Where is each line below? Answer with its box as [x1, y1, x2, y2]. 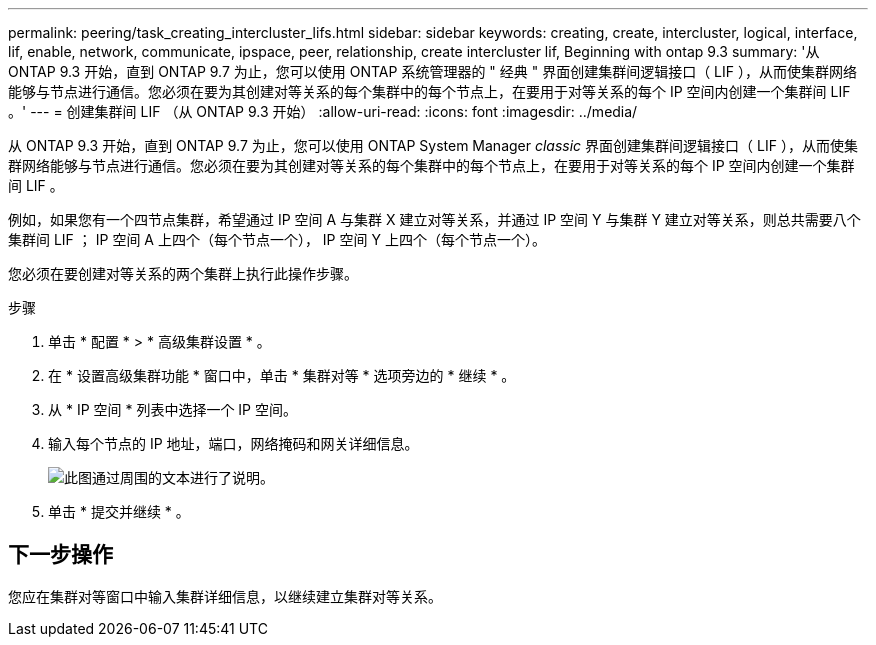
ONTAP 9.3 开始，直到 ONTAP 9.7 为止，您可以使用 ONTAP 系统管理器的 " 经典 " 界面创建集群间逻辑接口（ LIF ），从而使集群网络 [8, 63, 857, 80]
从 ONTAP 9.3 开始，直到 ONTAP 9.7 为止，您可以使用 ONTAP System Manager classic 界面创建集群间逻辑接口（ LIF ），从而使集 [8, 137, 858, 154]
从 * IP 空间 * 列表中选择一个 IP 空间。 [48, 401, 297, 418]
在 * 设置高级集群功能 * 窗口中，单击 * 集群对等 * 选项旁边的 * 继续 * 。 [48, 367, 516, 384]
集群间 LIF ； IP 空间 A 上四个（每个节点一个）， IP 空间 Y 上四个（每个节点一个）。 [8, 231, 546, 248]
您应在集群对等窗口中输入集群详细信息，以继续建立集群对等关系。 [8, 587, 442, 605]
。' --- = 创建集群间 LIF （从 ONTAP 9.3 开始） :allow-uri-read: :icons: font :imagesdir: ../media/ [8, 103, 638, 120]
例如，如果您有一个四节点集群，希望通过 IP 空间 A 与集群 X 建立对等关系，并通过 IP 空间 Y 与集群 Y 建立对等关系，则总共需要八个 [8, 211, 861, 228]
